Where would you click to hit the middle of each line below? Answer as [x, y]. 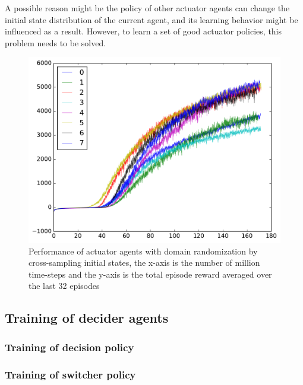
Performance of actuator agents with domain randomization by [143, 251]
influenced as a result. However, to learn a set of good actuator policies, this [143, 31]
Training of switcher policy [70, 374]
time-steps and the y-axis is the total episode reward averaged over [150, 274]
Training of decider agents [87, 318]
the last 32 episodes [64, 286]
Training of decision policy [70, 347]
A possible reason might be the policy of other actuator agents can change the [147, 8]
